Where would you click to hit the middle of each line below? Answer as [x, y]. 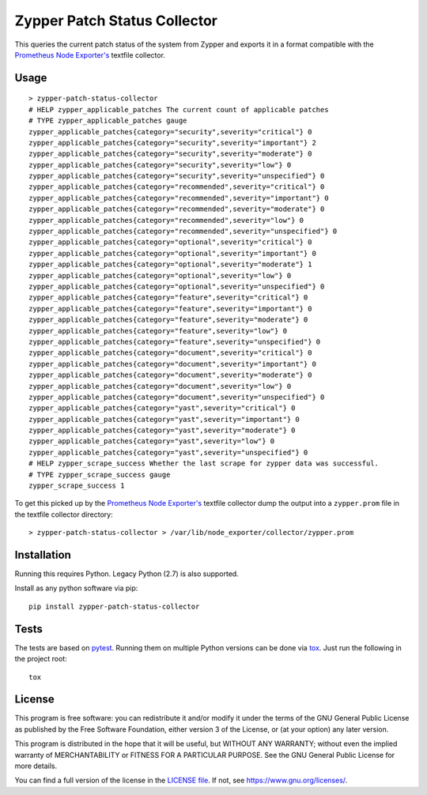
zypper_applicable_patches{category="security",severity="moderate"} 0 [170, 154]
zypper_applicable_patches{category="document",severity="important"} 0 [172, 364]
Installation [43, 555]
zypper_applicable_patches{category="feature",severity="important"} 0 [170, 309]
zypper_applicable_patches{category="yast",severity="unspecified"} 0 [168, 452]
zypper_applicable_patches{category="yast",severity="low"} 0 [152, 441]
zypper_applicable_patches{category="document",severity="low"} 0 [160, 386]
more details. [36, 766]
